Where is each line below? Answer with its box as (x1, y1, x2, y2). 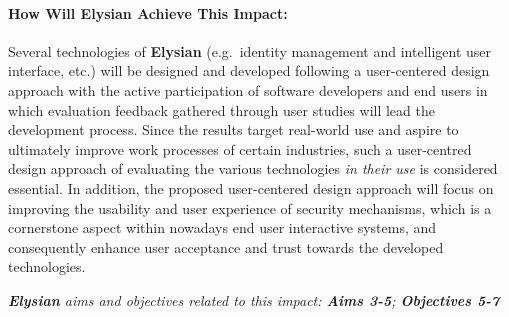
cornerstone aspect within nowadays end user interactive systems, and (8, 217, 437, 238)
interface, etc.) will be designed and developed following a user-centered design (8, 60, 490, 81)
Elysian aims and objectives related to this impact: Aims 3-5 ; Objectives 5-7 (8, 289, 500, 310)
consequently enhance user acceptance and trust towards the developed (8, 236, 444, 257)
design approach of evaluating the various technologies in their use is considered (8, 158, 498, 179)
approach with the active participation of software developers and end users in (8, 79, 488, 100)
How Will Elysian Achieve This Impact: (8, 2, 288, 23)
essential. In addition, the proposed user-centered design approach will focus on (8, 177, 494, 198)
